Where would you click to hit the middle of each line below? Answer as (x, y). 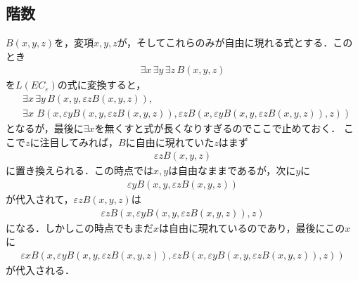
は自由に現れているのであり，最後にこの (252, 227)
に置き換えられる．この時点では (79, 170)
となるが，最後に (45, 128)
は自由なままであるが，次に (232, 170)
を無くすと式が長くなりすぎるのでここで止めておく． (218, 128)
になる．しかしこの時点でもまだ (79, 227)
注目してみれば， (79, 142)
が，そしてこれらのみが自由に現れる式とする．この (235, 43)
